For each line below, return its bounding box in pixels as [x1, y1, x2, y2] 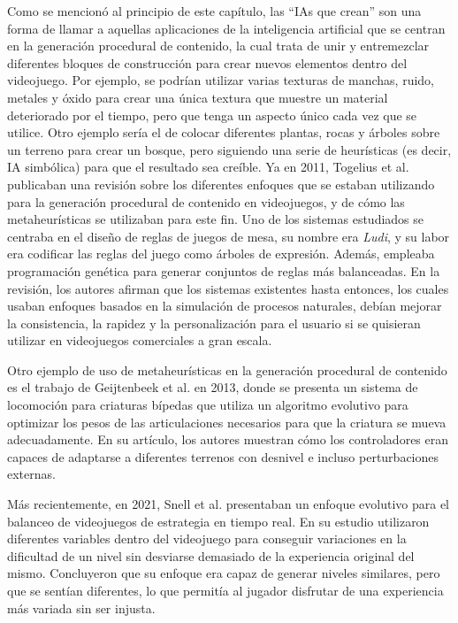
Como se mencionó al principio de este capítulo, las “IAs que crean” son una [7, 2, 422, 19]
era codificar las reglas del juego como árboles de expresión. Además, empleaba [7, 244, 435, 263]
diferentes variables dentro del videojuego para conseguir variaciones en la [7, 529, 407, 548]
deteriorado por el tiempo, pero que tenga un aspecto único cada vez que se [7, 105, 417, 124]
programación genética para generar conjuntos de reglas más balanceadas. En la [7, 261, 440, 280]
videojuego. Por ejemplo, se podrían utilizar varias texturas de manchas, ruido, [7, 71, 434, 89]
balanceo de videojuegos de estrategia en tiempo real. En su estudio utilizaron [7, 511, 430, 530]
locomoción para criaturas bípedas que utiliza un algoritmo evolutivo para [7, 396, 408, 414]
